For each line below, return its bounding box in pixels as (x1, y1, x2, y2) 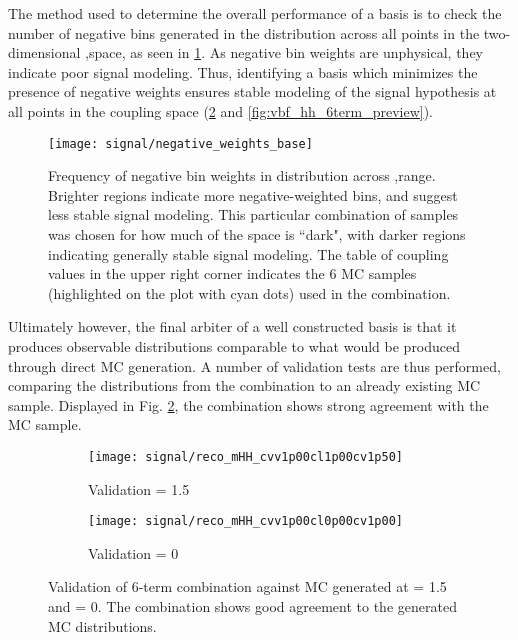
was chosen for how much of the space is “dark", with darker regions (48, 224, 466, 244)
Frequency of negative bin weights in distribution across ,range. (48, 165, 436, 186)
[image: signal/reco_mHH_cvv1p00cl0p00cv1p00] (88, 514, 403, 529)
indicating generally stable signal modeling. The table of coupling (48, 243, 449, 264)
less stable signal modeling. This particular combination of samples (48, 204, 459, 225)
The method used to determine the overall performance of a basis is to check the (8, 3, 502, 23)
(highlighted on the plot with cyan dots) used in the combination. (48, 282, 451, 303)
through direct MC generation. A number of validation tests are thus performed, (8, 355, 501, 376)
